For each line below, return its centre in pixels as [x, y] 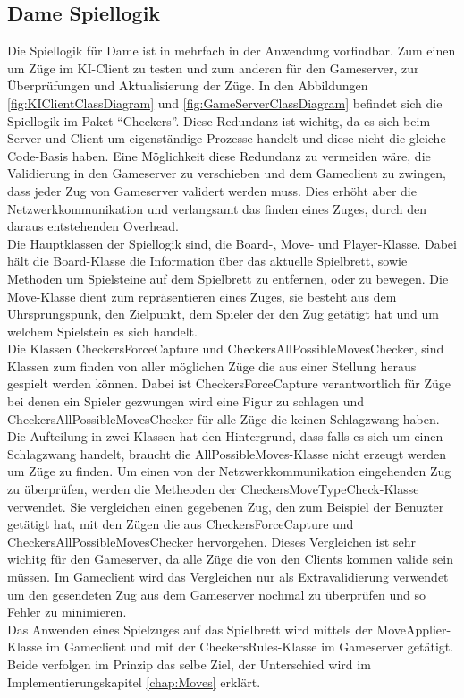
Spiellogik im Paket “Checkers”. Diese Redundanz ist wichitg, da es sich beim [219, 120]
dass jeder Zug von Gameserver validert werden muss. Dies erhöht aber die [212, 190]
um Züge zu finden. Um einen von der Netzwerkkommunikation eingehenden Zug [229, 471]
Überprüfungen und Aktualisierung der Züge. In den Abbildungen [188, 85]
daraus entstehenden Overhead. [93, 226]
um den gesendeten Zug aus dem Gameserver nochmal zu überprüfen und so [216, 594]
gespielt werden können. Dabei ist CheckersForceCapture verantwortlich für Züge [229, 383]
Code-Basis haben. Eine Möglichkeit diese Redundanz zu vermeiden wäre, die [219, 155]
